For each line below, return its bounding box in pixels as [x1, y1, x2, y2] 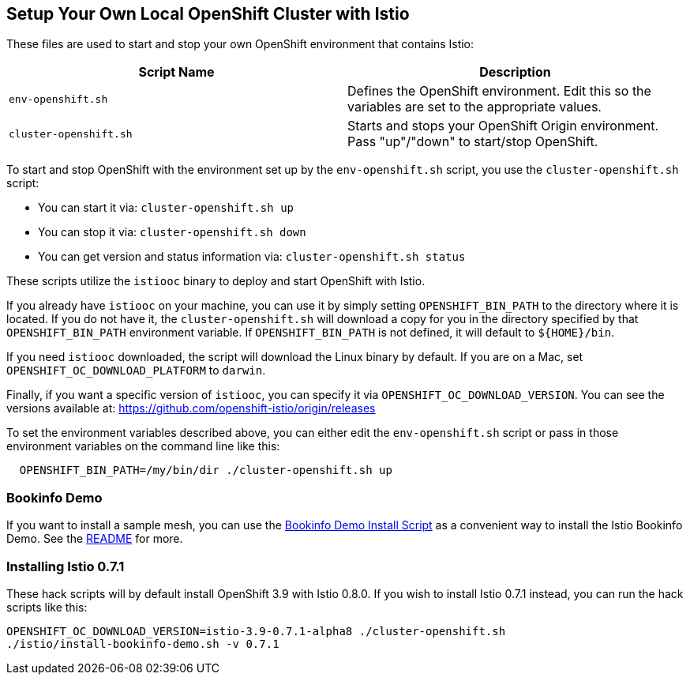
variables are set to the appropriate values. [347, 99, 602, 115]
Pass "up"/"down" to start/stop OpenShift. [347, 134, 598, 150]
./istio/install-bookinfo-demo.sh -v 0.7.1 [6, 637, 279, 650]
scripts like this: [6, 600, 88, 614]
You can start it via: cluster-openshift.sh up [38, 201, 294, 215]
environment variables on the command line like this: [6, 439, 280, 453]
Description [479, 64, 551, 81]
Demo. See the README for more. [6, 532, 183, 546]
